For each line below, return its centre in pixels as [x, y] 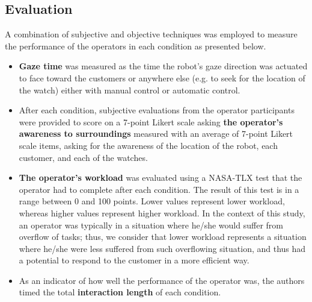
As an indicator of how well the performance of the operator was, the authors [162, 280]
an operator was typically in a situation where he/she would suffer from [151, 225]
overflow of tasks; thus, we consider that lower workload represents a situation [163, 237]
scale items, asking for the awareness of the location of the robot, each [148, 145]
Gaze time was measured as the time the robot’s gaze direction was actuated [163, 66]
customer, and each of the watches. [83, 157]
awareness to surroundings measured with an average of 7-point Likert [156, 134]
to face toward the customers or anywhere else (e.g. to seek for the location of [162, 77]
